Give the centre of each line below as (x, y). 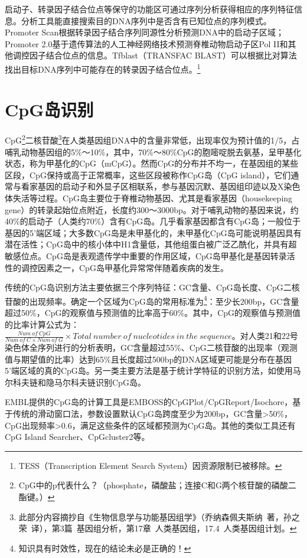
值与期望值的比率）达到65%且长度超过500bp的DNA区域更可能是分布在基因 (148, 359)
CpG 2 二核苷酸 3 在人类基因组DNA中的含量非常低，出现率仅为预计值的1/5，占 (152, 139)
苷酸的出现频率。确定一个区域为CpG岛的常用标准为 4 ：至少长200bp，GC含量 (152, 300)
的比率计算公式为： (42, 324)
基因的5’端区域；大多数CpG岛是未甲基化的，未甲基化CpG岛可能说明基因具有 (153, 232)
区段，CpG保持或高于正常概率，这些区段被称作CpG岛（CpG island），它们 (148, 174)
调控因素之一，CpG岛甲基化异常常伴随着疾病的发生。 (125, 267)
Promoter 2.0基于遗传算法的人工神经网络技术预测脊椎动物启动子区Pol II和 (146, 43)
